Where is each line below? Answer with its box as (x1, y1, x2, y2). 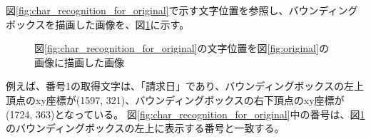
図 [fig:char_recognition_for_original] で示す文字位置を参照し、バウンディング (6, 3, 358, 17)
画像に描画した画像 (34, 54, 124, 69)
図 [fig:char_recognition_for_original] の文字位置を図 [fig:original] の (34, 41, 329, 56)
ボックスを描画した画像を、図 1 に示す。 (6, 16, 190, 31)
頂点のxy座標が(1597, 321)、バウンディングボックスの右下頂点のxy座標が (6, 92, 345, 107)
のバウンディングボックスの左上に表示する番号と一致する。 (6, 120, 285, 135)
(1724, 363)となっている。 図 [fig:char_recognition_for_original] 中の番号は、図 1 (6, 106, 365, 121)
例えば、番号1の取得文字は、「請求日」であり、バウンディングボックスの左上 (6, 78, 364, 93)
